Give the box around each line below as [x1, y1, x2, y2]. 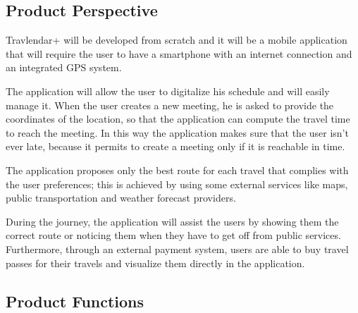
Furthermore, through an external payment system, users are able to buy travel [6, 241, 349, 256]
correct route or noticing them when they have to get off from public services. [6, 228, 341, 243]
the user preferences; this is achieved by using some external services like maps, [6, 176, 348, 191]
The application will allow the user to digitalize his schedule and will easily [6, 83, 330, 98]
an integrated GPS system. [6, 60, 122, 75]
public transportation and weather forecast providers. [6, 190, 236, 205]
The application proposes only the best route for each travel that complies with [6, 162, 349, 177]
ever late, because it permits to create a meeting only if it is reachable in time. [6, 139, 345, 154]
